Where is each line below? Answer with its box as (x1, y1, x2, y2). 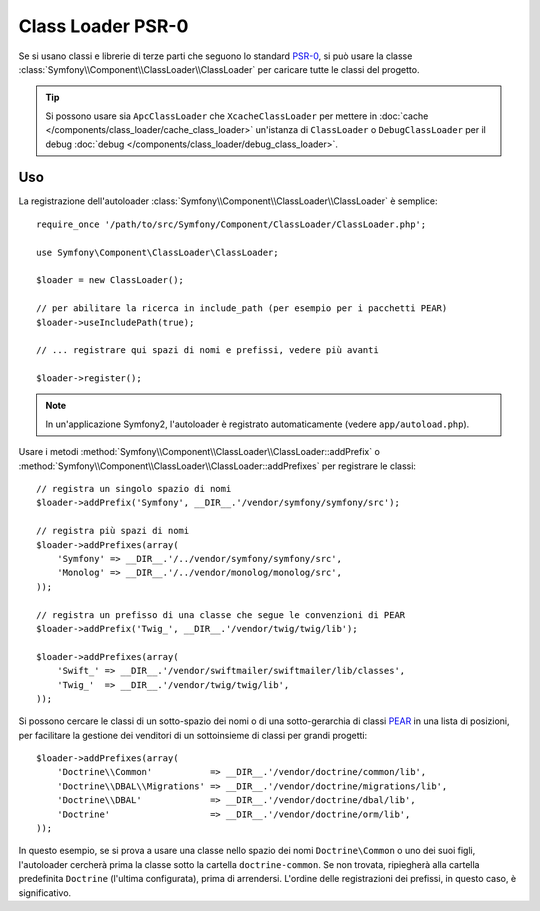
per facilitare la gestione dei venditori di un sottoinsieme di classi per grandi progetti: (18, 729, 368, 741)
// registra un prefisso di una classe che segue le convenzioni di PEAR (36, 609, 406, 620)
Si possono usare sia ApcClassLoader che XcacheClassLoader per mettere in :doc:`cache (45, 110, 429, 122)
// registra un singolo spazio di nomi (36, 483, 232, 495)
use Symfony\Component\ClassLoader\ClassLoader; (36, 246, 279, 258)
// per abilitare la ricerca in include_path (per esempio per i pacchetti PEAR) (36, 303, 448, 314)
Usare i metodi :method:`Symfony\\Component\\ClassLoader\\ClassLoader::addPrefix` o (18, 446, 380, 458)
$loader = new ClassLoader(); (36, 275, 185, 286)
